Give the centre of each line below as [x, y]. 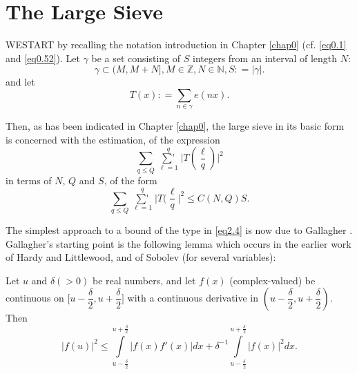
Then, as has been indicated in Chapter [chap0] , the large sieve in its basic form [175, 126]
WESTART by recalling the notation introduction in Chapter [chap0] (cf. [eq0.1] [176, 45]
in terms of [29, 180]
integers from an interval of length [265, 58]
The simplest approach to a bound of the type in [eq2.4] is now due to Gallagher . [179, 229]
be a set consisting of [136, 58]
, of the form [131, 180]
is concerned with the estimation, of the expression [113, 139]
